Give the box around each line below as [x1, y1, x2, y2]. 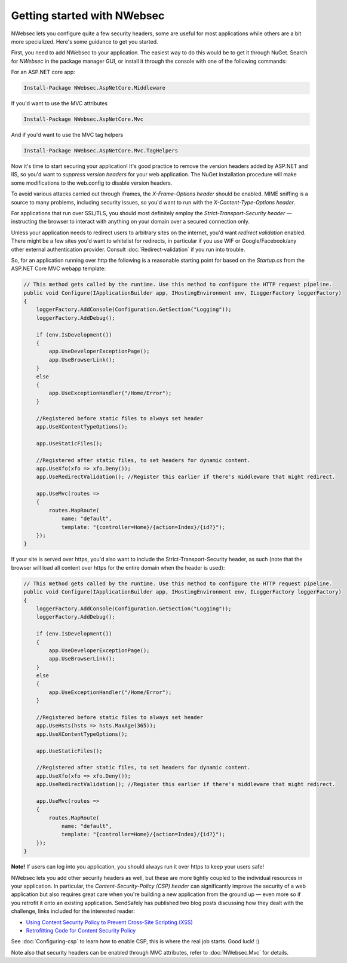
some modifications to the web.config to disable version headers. [11, 179, 173, 187]
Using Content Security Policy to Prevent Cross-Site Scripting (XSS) [26, 918, 194, 926]
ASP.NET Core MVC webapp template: [11, 265, 106, 272]
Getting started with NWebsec [11, 9, 165, 22]
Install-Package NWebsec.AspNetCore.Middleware [23, 84, 165, 91]
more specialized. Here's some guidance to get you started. [11, 38, 158, 45]
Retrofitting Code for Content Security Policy [26, 927, 136, 934]
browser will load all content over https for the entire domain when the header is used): [11, 564, 225, 571]
